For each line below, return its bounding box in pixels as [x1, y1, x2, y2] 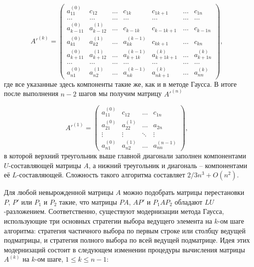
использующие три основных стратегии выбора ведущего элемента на [4, 216, 212, 226]
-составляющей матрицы [8, 160, 82, 170]
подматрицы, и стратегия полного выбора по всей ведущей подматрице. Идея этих [4, 235, 250, 245]
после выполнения [4, 88, 59, 98]
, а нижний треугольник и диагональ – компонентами [88, 160, 247, 170]
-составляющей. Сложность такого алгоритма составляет [17, 170, 185, 180]
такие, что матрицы [59, 196, 117, 207]
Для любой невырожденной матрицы [4, 187, 114, 197]
